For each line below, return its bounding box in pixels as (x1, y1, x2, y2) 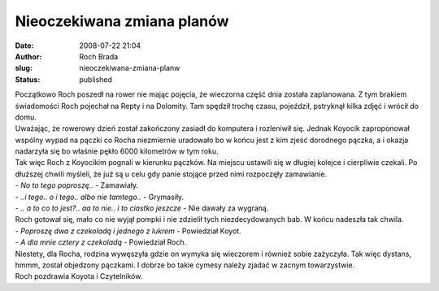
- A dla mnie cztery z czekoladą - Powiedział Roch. (15, 237, 187, 247)
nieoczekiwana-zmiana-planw (79, 63, 180, 73)
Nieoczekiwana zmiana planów (15, 12, 229, 30)
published (79, 74, 113, 85)
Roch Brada (79, 51, 119, 61)
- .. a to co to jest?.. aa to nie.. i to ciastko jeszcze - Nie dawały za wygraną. (15, 203, 269, 213)
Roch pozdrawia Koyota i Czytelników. (15, 271, 143, 281)
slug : (15, 63, 33, 73)
